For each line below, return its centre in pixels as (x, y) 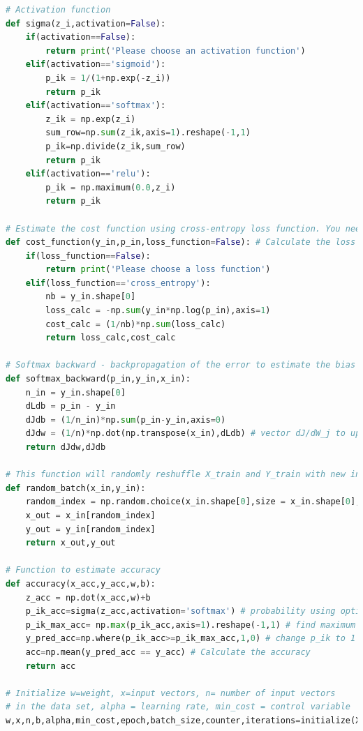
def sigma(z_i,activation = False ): (86, 23)
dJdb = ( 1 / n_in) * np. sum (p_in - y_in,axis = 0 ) (126, 420)
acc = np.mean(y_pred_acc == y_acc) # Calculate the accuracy (168, 652)
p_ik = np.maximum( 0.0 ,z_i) (111, 187)
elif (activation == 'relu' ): (88, 174)
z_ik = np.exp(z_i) (91, 119)
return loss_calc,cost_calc (111, 338)
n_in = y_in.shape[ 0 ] (75, 392)
